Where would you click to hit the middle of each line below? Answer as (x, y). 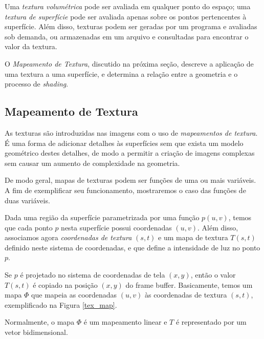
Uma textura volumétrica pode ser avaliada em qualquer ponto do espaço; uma (128, 6)
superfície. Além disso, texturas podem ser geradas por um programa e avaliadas (131, 26)
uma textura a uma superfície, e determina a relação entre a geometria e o (121, 73)
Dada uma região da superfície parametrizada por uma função (102, 217)
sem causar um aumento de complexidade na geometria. (92, 163)
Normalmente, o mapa (40, 322)
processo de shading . (37, 84)
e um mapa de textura (193, 237)
